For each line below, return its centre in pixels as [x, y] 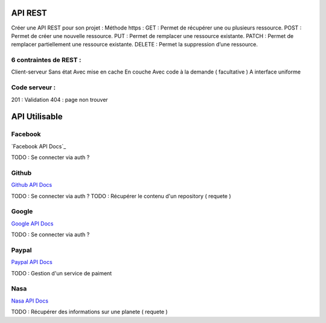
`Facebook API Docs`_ [39, 146]
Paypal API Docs [32, 262]
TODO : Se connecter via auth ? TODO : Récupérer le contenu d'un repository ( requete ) [121, 196]
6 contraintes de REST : [46, 60]
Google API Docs [32, 224]
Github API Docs [32, 185]
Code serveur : [34, 87]
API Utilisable [37, 117]
